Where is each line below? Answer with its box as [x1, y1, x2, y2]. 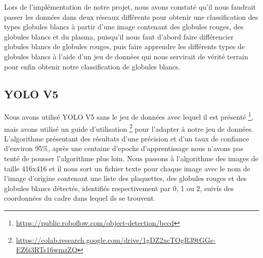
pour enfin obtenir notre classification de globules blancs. [4, 61, 181, 71]
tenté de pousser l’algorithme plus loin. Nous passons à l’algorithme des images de [4, 153, 258, 164]
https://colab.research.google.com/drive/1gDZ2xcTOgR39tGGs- [16, 234, 215, 245]
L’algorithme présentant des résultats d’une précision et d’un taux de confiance [4, 133, 249, 143]
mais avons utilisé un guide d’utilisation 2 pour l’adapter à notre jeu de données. [4, 122, 253, 134]
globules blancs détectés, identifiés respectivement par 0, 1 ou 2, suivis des [4, 182, 234, 193]
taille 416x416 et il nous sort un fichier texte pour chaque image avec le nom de [4, 163, 250, 173]
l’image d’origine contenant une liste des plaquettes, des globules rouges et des [4, 173, 247, 183]
